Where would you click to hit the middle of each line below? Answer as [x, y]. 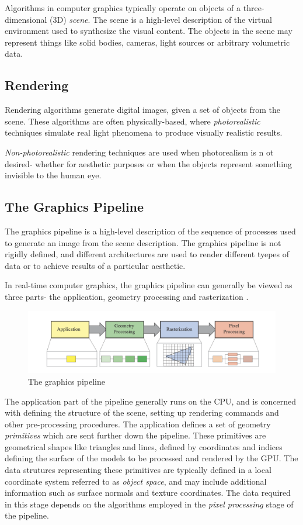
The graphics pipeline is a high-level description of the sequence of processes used [150, 231]
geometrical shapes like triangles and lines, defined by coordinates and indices [144, 446]
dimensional [26, 19]
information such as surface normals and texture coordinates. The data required [148, 493]
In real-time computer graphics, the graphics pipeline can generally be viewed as [149, 285]
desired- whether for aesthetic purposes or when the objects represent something [148, 163]
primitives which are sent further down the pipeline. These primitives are [135, 435]
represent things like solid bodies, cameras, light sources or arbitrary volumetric [147, 42]
